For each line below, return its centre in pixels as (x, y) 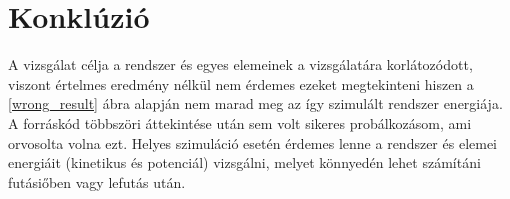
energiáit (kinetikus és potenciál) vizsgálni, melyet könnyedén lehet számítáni (244, 162)
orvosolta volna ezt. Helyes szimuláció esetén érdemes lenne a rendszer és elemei (253, 142)
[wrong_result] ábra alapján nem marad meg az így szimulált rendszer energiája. (255, 103)
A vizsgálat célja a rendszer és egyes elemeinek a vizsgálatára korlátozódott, (240, 64)
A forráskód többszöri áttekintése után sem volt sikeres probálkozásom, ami (240, 122)
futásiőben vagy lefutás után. (97, 181)
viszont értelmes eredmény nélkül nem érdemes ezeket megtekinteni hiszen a (241, 83)
